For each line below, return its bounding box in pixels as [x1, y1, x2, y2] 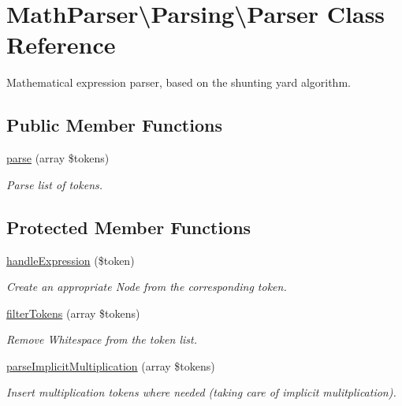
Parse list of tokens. [6, 176, 103, 192]
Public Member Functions [6, 113, 222, 137]
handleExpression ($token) [6, 251, 135, 268]
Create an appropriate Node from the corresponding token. [6, 278, 287, 295]
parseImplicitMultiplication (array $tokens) [6, 357, 215, 374]
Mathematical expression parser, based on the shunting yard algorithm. [6, 74, 351, 91]
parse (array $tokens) [6, 150, 110, 166]
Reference [6, 28, 116, 61]
